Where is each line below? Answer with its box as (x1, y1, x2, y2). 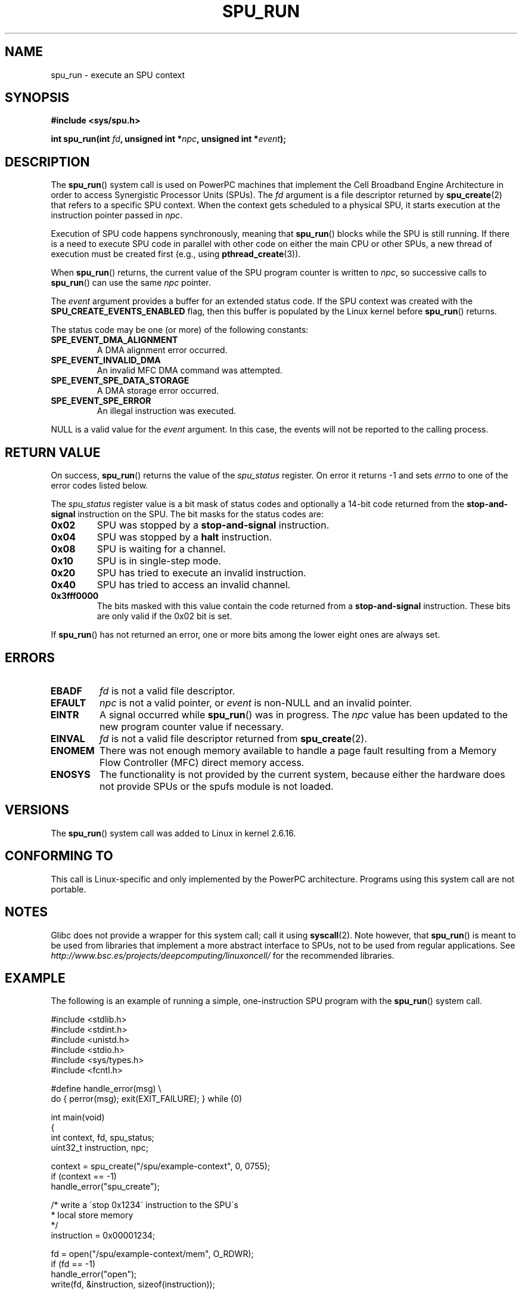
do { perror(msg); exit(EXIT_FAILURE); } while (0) (51, 1094, 243, 1104)
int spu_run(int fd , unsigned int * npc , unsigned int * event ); (51, 134, 286, 144)
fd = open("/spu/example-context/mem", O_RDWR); (51, 1249, 254, 1259)
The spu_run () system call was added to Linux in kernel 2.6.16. (51, 827, 296, 838)
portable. (51, 884, 86, 894)
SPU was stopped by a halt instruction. (97, 531, 272, 543)
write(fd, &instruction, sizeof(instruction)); (51, 1279, 215, 1290)
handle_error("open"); (51, 1269, 137, 1280)
